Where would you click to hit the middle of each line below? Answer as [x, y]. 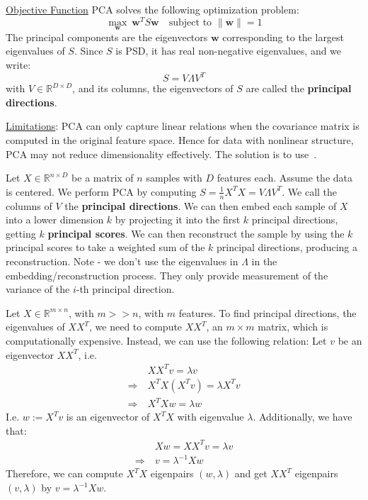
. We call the [310, 191]
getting [21, 233]
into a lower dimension [55, 220]
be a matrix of [103, 178]
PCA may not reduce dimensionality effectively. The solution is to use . [161, 154]
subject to [190, 22]
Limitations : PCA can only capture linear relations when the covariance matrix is [183, 126]
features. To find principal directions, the [268, 312]
